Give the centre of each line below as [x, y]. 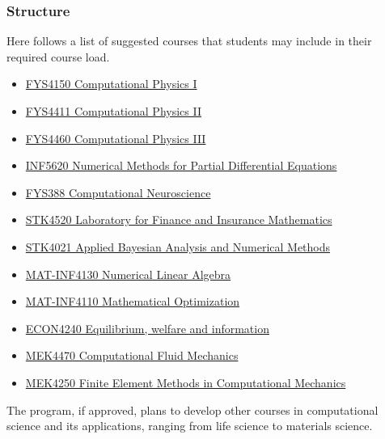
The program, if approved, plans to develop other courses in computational [192, 409]
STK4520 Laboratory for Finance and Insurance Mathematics [179, 219]
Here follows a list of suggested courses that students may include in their [189, 41]
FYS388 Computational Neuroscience [118, 192]
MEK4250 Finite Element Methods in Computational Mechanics [186, 382]
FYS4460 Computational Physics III [116, 138]
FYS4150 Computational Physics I [111, 84]
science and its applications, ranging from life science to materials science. [190, 426]
